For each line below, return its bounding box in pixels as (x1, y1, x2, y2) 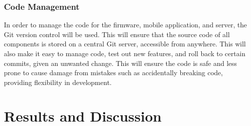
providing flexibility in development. (4, 77, 112, 87)
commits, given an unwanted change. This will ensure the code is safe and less (4, 58, 237, 68)
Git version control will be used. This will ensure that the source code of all (4, 29, 230, 39)
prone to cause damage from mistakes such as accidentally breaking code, (4, 67, 223, 78)
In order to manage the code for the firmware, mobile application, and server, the (4, 20, 247, 30)
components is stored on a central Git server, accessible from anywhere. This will (4, 39, 246, 49)
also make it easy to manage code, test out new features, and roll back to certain (4, 48, 246, 58)
